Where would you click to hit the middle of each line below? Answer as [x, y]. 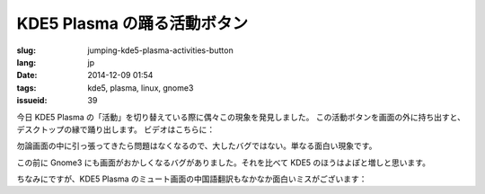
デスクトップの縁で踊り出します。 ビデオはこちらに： [116, 129]
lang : [26, 62]
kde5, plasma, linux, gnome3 [141, 88]
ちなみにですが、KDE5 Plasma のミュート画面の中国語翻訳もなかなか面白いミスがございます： [192, 179]
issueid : [32, 101]
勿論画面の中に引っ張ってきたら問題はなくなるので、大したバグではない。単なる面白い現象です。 [197, 146]
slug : [26, 50]
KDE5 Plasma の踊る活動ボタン [132, 23]
